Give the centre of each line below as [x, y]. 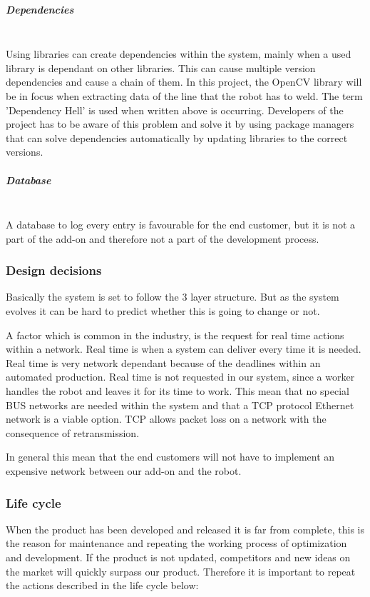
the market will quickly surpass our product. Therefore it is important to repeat [181, 571]
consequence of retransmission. [73, 432]
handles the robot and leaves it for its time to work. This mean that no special [178, 391]
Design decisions [54, 270]
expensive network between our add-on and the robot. [124, 471]
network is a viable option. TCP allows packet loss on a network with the [166, 419]
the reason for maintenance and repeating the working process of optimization [176, 543]
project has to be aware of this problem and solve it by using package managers [180, 124]
